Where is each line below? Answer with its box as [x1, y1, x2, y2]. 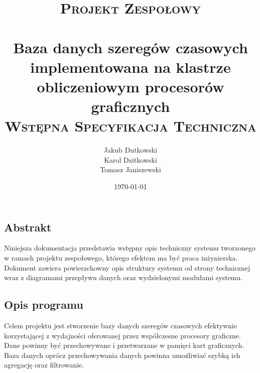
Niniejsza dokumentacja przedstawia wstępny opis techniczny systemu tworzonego [4, 242, 255, 253]
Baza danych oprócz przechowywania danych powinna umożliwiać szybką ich [4, 349, 240, 360]
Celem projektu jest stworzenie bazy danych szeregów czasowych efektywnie [4, 320, 237, 331]
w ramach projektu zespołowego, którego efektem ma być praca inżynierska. [4, 253, 238, 263]
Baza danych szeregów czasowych [13, 37, 248, 57]
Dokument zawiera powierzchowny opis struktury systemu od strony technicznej [4, 262, 250, 273]
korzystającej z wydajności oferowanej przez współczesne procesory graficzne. [4, 330, 241, 340]
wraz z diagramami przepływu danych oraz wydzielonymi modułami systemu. [4, 272, 242, 283]
